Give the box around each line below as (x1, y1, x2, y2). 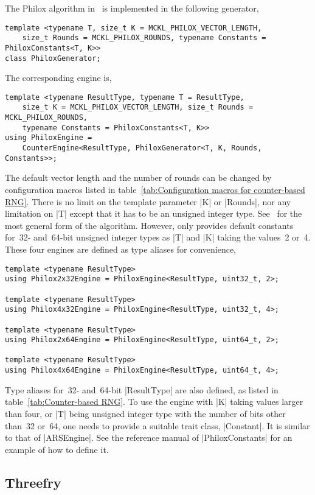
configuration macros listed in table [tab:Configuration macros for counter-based (5, 183, 305, 195)
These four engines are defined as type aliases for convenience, (5, 242, 237, 255)
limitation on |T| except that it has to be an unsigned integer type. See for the (5, 207, 302, 220)
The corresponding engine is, (5, 71, 112, 84)
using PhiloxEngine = (5, 133, 92, 142)
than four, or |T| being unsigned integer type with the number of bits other (5, 407, 286, 420)
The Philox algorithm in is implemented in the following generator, (5, 2, 259, 14)
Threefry (5, 472, 61, 491)
